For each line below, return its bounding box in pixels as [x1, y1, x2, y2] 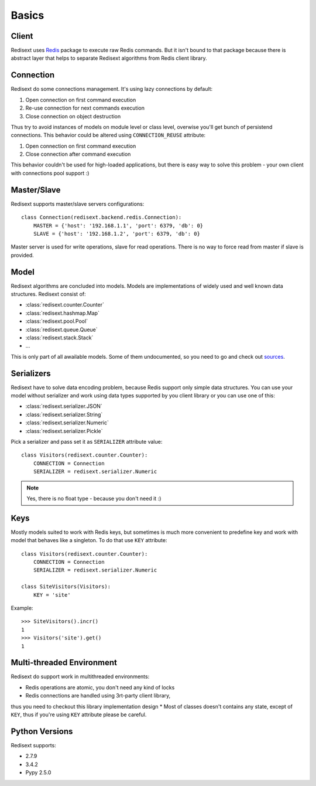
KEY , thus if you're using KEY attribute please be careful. [11, 711, 147, 718]
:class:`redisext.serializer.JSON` [25, 403, 102, 410]
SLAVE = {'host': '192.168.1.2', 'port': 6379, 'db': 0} [33, 230, 200, 237]
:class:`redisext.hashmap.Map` [25, 309, 99, 317]
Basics [11, 9, 44, 22]
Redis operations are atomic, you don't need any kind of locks [25, 683, 175, 691]
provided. [11, 251, 35, 258]
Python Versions [11, 726, 73, 736]
